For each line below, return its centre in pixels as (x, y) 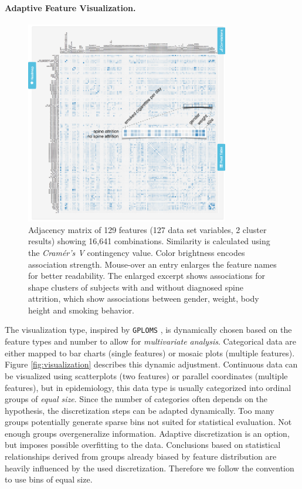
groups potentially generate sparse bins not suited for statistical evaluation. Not (148, 422)
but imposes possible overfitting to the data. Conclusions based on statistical (143, 445)
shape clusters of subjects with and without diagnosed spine (136, 287)
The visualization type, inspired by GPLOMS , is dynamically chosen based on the (148, 330)
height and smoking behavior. (81, 310)
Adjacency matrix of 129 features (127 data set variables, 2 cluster (147, 229)
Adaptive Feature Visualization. (70, 7)
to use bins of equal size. (49, 479)
